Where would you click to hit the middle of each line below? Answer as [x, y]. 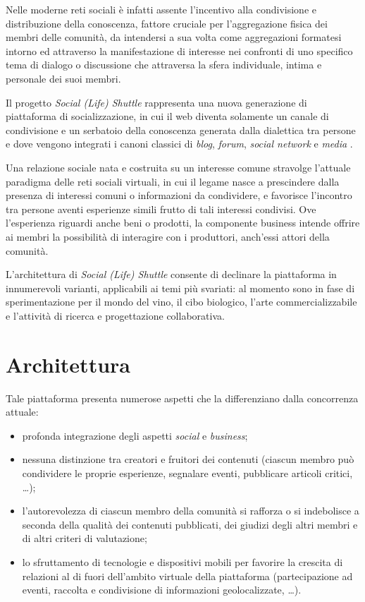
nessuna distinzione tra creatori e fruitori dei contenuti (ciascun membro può [188, 459]
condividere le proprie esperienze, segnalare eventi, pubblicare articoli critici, [187, 472]
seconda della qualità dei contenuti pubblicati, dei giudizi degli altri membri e [190, 524]
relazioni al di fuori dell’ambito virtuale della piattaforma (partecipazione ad [187, 576]
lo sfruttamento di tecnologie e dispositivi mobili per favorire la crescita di [182, 561]
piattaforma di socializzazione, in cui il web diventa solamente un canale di [167, 116]
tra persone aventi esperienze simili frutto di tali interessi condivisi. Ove [161, 209]
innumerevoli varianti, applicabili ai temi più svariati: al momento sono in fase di [180, 288]
